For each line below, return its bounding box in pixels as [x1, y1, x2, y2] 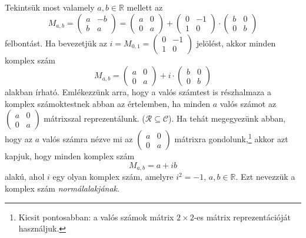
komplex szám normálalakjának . [5, 182, 119, 195]
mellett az [127, 1, 163, 13]
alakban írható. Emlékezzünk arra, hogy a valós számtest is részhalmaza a [5, 86, 271, 98]
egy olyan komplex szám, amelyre [52, 170, 174, 183]
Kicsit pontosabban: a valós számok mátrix [18, 210, 174, 223]
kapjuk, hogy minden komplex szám [5, 150, 135, 162]
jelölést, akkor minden [196, 36, 276, 49]
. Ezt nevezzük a [235, 170, 295, 183]
